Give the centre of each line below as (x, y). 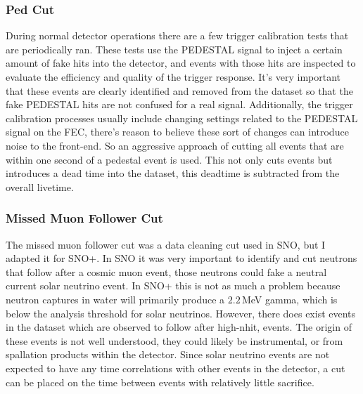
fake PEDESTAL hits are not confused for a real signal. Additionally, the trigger (179, 104)
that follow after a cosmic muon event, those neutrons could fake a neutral (166, 271)
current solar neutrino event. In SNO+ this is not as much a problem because (173, 285)
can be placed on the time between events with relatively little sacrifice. (160, 382)
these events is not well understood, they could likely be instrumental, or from (174, 340)
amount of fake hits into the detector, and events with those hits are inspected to (181, 63)
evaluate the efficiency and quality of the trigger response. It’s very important (173, 77)
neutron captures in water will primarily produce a (115, 299)
